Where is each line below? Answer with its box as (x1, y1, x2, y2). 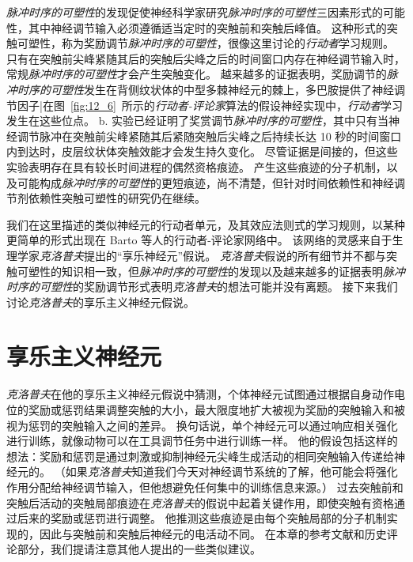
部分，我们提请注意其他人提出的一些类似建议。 (17, 541, 261, 557)
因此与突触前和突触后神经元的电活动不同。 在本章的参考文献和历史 (39, 525, 387, 541)
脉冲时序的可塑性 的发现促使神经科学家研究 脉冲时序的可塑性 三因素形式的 (6, 4, 383, 20)
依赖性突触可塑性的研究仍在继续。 (28, 190, 206, 206)
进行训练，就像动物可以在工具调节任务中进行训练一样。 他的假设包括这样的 (6, 432, 398, 449)
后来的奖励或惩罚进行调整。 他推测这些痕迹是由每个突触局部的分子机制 (17, 510, 387, 526)
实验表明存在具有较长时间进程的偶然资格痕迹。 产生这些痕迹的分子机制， (6, 158, 387, 175)
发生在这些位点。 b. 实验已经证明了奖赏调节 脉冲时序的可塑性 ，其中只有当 (6, 112, 388, 129)
